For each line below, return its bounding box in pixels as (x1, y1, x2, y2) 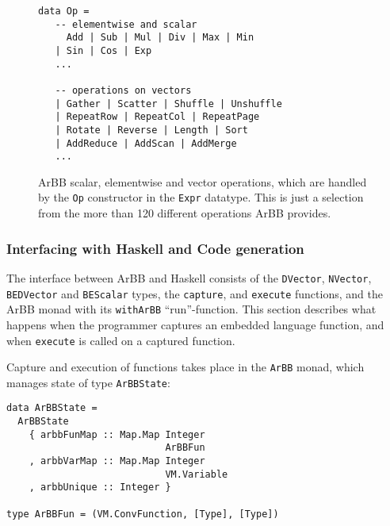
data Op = (38, 6, 90, 17)
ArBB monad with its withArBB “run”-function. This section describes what (6, 301, 377, 317)
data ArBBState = (6, 402, 97, 414)
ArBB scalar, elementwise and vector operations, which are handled (38, 173, 367, 190)
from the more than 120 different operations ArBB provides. (38, 205, 331, 221)
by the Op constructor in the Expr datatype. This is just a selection (38, 189, 364, 205)
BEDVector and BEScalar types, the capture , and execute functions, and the (6, 285, 383, 301)
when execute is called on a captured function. (6, 332, 235, 348)
